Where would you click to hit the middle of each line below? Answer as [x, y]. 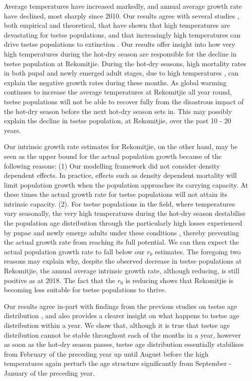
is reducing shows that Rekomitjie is [180, 280]
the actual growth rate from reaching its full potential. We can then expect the [122, 242]
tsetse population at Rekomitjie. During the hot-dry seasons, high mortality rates [125, 63]
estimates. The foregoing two [198, 251]
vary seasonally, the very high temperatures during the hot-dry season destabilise [125, 213]
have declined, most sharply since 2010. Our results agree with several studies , [122, 15]
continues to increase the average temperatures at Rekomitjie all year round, [118, 92]
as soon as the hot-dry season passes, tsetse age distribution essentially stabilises [124, 344]
